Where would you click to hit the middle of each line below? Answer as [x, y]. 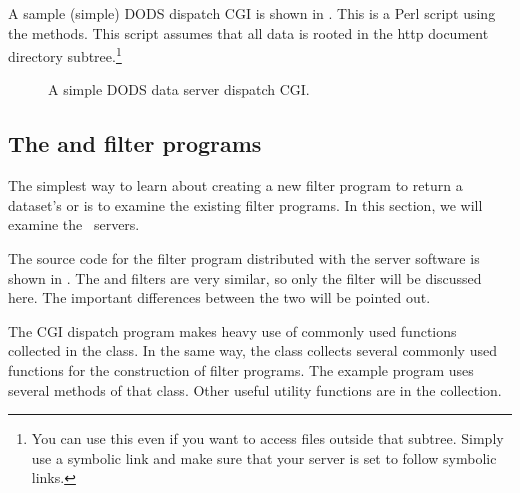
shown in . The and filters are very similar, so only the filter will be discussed [245, 277]
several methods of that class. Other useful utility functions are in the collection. [255, 389]
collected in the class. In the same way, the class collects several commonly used [252, 350]
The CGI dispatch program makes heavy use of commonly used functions [232, 330]
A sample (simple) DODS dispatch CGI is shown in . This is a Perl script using [252, 13]
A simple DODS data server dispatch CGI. [179, 89]
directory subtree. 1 [65, 54]
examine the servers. [74, 224]
